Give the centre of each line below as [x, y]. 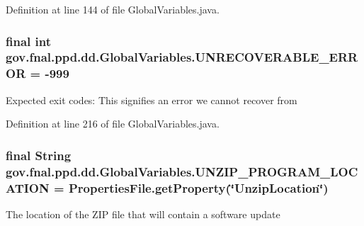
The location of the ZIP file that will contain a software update [143, 214]
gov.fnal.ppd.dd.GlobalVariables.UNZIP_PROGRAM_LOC [182, 171]
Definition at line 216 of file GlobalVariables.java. [113, 124]
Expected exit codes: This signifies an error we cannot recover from [152, 100]
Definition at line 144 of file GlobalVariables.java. [113, 9]
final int [28, 41]
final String [39, 155]
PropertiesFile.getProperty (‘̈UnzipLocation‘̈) [198, 187]
